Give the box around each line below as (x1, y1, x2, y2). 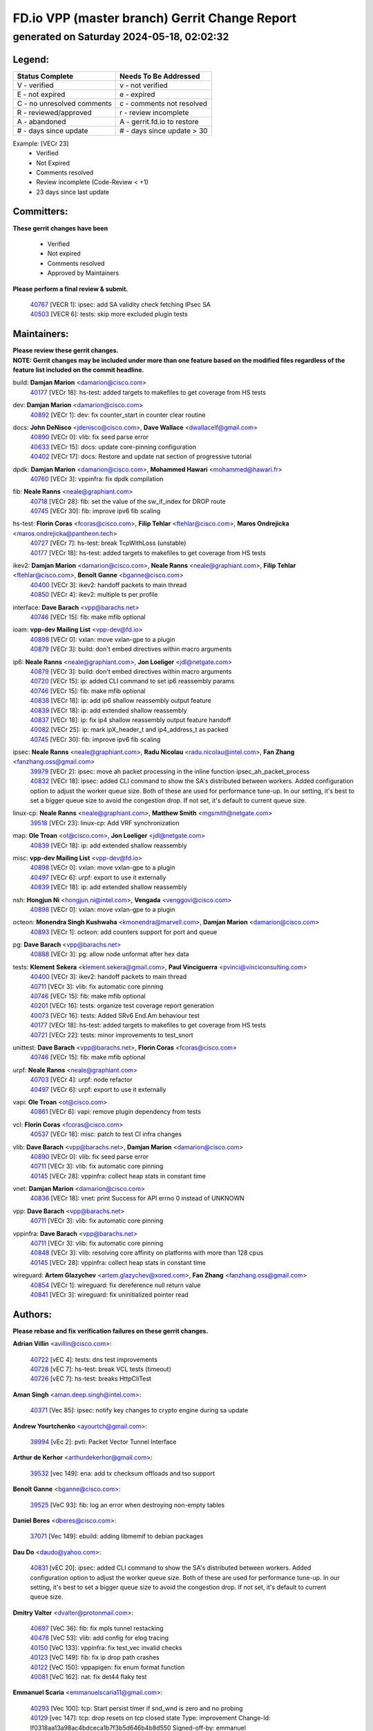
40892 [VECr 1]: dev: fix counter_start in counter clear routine (30, 411, 206, 419)
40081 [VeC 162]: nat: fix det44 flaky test (30, 1673, 147, 1681)
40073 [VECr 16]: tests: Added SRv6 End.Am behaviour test (30, 1011, 200, 1019)
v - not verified (119, 80, 169, 90)
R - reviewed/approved (17, 107, 93, 117)
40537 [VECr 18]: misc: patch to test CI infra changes (30, 1130, 182, 1138)
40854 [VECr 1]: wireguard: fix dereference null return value (30, 1281, 201, 1289)
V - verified (17, 80, 55, 90)
